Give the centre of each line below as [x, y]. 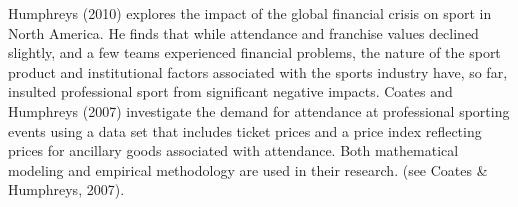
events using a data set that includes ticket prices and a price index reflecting [245, 130]
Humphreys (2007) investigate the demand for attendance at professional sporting [259, 110]
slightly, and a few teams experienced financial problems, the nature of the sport [254, 52]
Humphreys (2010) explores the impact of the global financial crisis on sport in [250, 13]
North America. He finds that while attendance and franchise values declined [243, 32]
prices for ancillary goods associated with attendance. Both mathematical [233, 150]
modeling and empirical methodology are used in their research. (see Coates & [248, 169]
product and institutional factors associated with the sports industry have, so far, [258, 71]
